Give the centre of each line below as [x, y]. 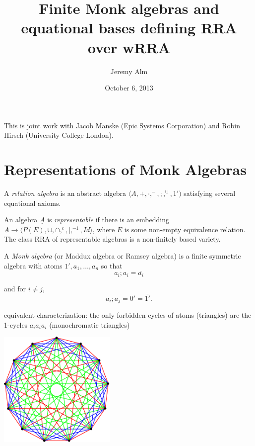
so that [112, 265]
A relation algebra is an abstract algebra [65, 193]
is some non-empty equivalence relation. [185, 229]
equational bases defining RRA [129, 28]
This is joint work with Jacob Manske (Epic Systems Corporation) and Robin [122, 125]
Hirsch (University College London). [59, 135]
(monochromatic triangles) [90, 324]
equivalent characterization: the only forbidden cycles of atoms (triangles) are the [128, 315]
